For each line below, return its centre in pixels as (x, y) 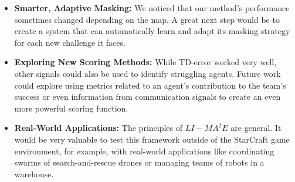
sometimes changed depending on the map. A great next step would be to (147, 19)
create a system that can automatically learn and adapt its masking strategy (152, 31)
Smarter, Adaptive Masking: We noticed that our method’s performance (152, 8)
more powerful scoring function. (71, 108)
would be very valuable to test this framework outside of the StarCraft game (152, 139)
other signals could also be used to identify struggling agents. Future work (147, 73)
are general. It (256, 128)
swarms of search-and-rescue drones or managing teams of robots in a (139, 162)
